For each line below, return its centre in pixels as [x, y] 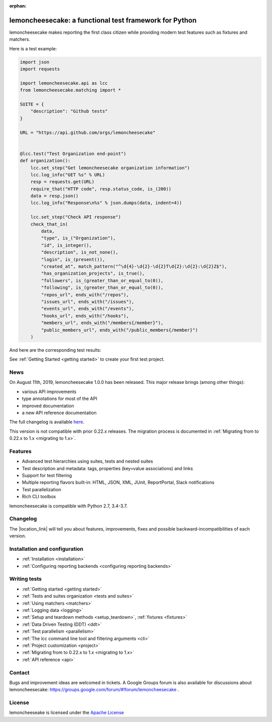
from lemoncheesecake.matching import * [70, 90]
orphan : [18, 6]
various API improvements [49, 391]
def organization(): [45, 161]
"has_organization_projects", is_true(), [93, 274]
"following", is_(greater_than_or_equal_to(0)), [102, 288]
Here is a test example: [33, 48]
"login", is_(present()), [73, 259]
